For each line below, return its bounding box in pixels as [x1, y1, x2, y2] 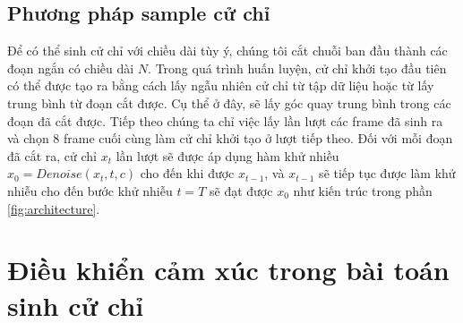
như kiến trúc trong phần [293, 181, 433, 200]
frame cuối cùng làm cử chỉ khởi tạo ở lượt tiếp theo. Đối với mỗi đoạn [63, 129, 453, 148]
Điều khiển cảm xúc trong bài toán [7, 251, 450, 288]
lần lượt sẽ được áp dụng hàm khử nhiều [116, 146, 339, 165]
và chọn [7, 129, 49, 148]
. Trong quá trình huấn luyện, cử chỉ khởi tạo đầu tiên [148, 58, 447, 77]
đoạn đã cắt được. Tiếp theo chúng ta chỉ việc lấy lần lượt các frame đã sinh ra [7, 111, 443, 130]
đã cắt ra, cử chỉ [7, 146, 97, 165]
